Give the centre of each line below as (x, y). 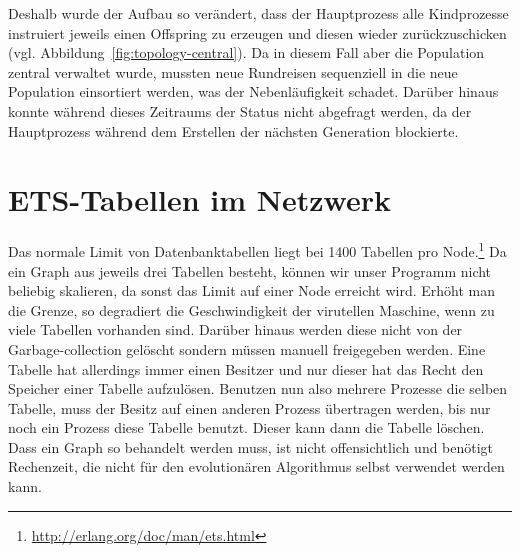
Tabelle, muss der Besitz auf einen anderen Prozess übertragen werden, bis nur (249, 407)
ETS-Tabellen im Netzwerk (199, 199)
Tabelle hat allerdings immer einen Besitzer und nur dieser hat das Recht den (246, 368)
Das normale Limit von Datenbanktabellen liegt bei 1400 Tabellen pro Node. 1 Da (257, 249)
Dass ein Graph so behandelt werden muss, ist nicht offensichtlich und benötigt (251, 446)
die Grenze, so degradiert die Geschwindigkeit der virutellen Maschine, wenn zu (251, 309)
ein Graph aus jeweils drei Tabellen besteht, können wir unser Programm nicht (250, 270)
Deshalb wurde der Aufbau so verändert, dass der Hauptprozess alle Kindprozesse (258, 13)
